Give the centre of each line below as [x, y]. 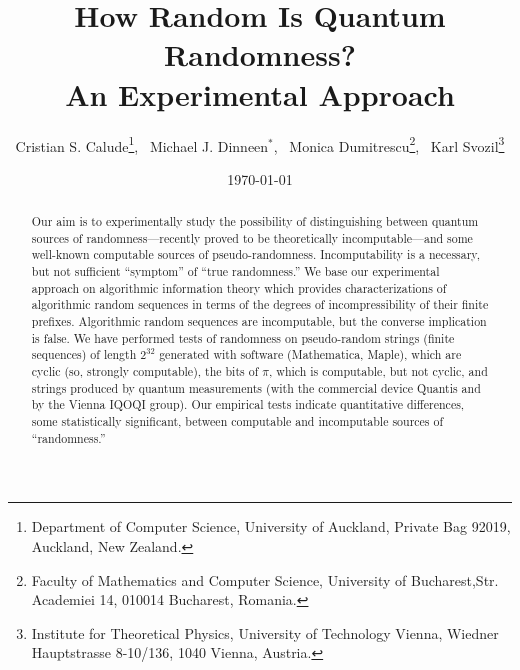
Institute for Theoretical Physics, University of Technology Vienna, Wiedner [265, 632]
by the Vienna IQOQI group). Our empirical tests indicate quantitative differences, [248, 404]
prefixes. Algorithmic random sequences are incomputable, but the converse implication [259, 321]
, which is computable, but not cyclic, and [378, 371]
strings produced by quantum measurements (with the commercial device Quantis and [256, 387]
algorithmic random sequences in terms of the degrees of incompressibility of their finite [260, 304]
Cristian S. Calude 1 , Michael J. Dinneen [142, 144]
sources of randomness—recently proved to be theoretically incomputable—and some [252, 237]
